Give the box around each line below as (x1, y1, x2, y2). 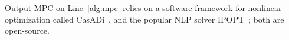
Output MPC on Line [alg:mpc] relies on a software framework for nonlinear (5, 2, 282, 13)
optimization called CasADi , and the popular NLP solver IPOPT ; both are (5, 13, 284, 25)
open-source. (5, 24, 50, 37)
